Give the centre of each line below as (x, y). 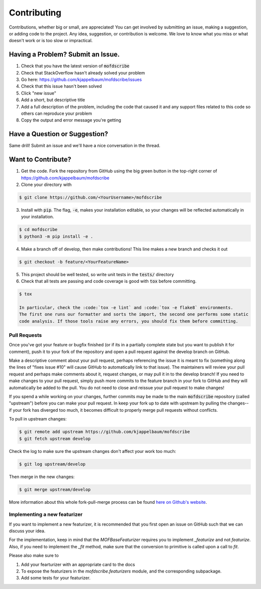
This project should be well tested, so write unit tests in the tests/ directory (97, 274)
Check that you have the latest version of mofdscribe (75, 66)
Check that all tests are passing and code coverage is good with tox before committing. (109, 281)
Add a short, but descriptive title (53, 100)
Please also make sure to (34, 556)
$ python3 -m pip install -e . (56, 236)
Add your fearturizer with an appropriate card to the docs (78, 564)
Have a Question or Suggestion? (58, 134)
